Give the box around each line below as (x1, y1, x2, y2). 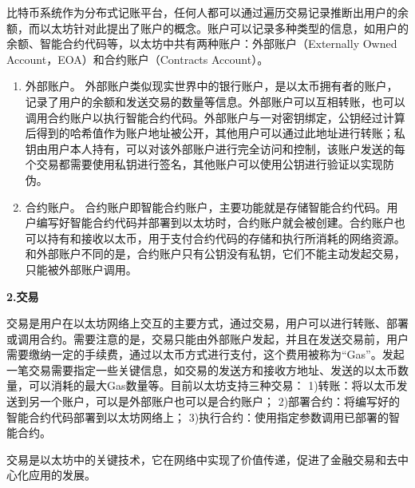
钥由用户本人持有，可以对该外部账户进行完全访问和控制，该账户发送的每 (25, 140, 405, 157)
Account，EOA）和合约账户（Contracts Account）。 (6, 50, 269, 67)
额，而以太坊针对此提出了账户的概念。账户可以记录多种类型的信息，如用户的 (6, 19, 409, 36)
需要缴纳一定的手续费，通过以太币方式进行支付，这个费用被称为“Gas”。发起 (6, 346, 405, 363)
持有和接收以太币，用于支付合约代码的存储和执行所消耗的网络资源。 (47, 229, 405, 246)
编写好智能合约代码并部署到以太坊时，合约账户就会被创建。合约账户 (36, 214, 394, 231)
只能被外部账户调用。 (25, 260, 137, 277)
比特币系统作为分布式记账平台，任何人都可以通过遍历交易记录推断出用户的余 (6, 4, 409, 20)
